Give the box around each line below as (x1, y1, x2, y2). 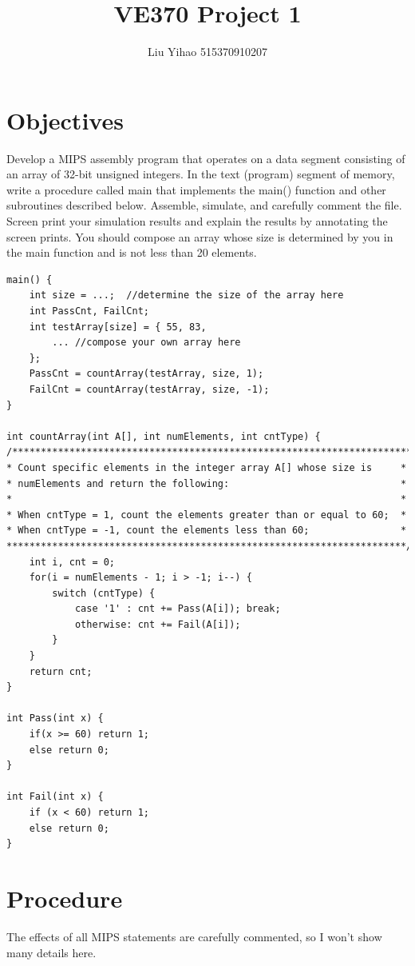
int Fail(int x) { (6, 791, 104, 803)
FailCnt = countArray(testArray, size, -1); (29, 383, 270, 395)
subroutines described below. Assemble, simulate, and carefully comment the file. (6, 197, 402, 214)
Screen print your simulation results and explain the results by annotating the (6, 213, 388, 230)
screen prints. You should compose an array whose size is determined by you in (6, 228, 393, 245)
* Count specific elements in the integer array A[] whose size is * (6, 461, 407, 473)
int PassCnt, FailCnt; (29, 305, 149, 317)
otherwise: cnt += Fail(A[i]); (74, 618, 241, 630)
